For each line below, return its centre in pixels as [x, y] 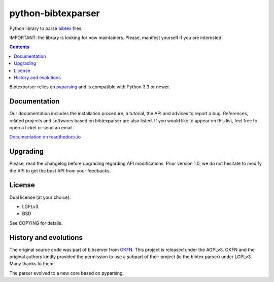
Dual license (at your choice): [40, 197]
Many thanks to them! [32, 264]
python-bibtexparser [55, 13]
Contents [20, 47]
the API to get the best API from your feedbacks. [60, 170]
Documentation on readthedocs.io [45, 137]
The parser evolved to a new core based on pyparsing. [67, 273]
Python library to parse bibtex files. [46, 28]
